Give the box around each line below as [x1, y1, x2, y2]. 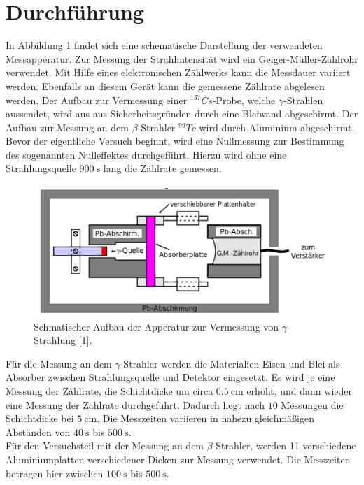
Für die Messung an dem [6, 356, 112, 370]
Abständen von [6, 424, 71, 439]
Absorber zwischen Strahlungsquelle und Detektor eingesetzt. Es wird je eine [6, 370, 335, 384]
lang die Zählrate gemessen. [103, 161, 222, 175]
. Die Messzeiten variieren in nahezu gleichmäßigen [97, 411, 314, 426]
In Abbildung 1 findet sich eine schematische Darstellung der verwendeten [6, 38, 323, 52]
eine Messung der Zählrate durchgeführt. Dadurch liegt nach [6, 397, 265, 412]
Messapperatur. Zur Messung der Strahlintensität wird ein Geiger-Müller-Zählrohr [6, 51, 358, 66]
